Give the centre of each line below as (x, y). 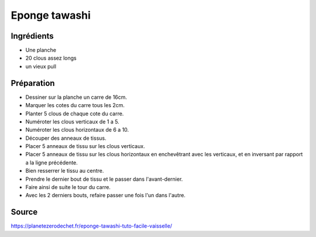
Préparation (33, 83)
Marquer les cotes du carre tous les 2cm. (75, 105)
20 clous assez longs (51, 58)
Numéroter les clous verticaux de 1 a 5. (72, 121)
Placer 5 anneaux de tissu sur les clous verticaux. (85, 146)
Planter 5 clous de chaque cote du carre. (75, 114)
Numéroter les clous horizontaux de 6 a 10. (77, 130)
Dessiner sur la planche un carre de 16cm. (76, 97)
